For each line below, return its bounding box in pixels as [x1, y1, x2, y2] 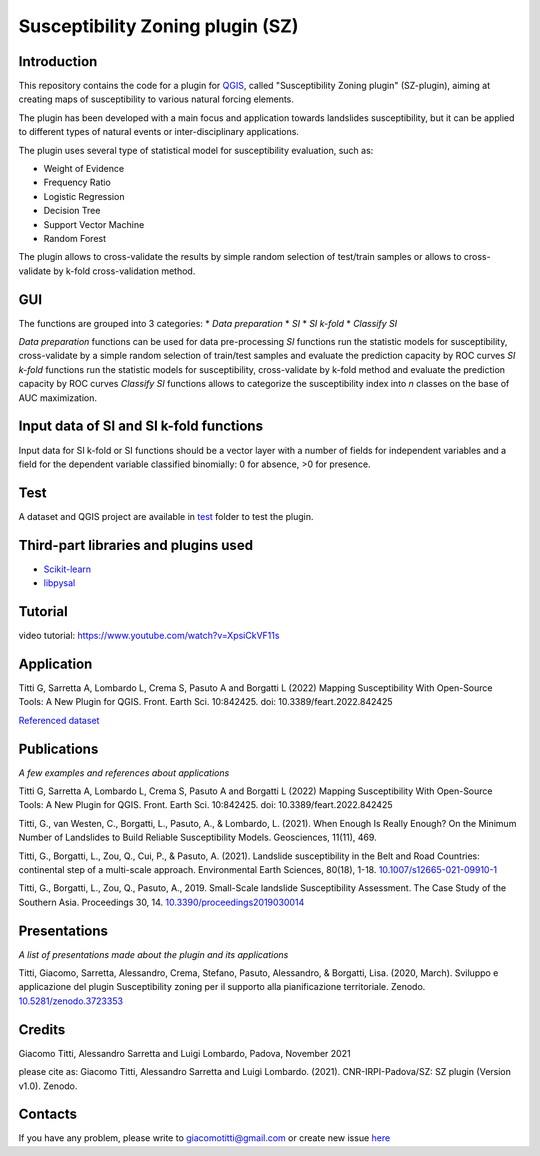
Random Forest [43, 232, 107, 244]
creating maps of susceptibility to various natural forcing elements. [18, 93, 295, 105]
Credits [18, 1021, 66, 1038]
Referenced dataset [18, 714, 100, 726]
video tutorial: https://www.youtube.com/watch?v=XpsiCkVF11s [18, 630, 280, 642]
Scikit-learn [43, 563, 92, 575]
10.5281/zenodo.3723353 [18, 995, 124, 1007]
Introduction [18, 53, 98, 70]
